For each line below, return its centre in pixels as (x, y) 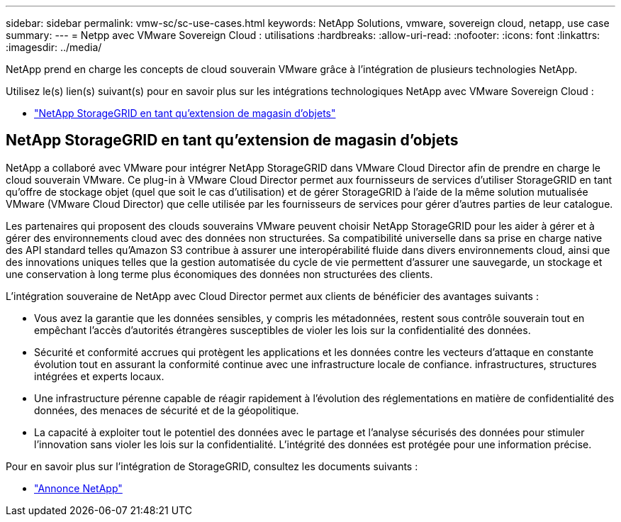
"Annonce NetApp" (78, 488)
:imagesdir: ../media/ (54, 47)
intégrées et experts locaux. (99, 376)
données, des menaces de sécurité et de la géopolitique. (167, 410)
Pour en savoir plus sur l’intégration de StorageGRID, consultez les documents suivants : (212, 466)
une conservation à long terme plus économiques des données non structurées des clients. (219, 274)
